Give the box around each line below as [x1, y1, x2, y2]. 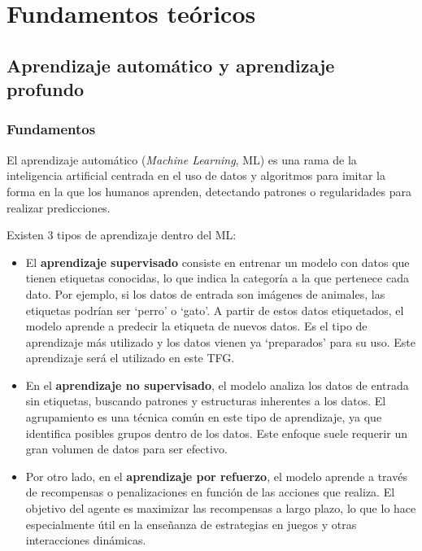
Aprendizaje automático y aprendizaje [7, 52, 335, 77]
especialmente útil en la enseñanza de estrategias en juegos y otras [25, 515, 357, 532]
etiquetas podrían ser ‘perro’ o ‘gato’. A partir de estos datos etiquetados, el [25, 301, 404, 318]
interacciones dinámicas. [25, 531, 146, 549]
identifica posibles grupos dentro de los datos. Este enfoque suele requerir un [25, 424, 407, 441]
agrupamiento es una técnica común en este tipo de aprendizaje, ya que [25, 409, 382, 426]
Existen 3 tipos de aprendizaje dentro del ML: [7, 226, 237, 243]
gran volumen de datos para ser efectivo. [25, 440, 228, 457]
